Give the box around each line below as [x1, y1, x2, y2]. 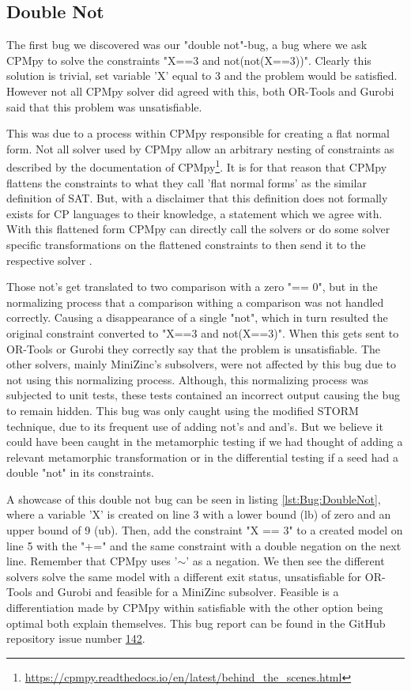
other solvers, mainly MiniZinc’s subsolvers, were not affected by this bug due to [6, 356, 397, 372]
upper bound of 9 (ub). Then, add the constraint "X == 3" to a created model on [6, 522, 403, 538]
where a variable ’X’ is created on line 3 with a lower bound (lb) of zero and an [6, 506, 391, 523]
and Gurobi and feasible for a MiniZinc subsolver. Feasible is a [36, 583, 339, 600]
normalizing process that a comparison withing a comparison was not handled [6, 293, 384, 310]
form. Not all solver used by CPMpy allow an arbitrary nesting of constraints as [6, 140, 394, 157]
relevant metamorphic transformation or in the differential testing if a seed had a [6, 448, 398, 465]
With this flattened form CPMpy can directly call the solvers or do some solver [6, 221, 390, 237]
